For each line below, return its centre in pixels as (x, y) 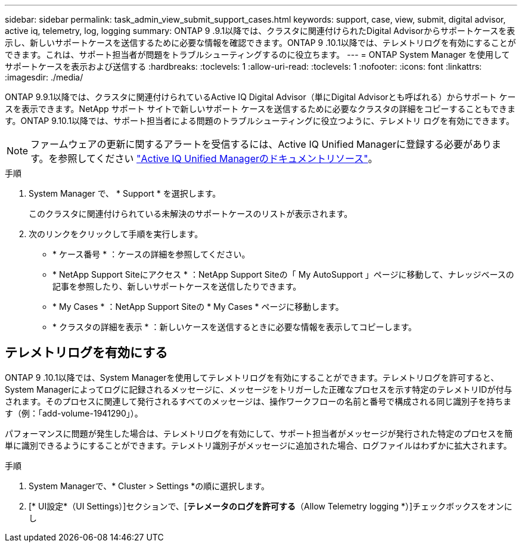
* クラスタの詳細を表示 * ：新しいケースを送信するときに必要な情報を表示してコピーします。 (235, 327)
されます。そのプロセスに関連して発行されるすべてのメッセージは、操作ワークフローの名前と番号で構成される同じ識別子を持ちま (258, 401)
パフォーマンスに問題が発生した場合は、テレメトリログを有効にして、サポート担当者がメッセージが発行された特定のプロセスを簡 (259, 433)
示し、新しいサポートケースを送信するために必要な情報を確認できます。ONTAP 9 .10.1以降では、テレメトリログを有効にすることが (260, 43)
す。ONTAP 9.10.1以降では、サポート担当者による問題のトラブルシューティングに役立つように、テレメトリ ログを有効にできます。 (260, 121)
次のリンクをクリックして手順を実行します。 (116, 234)
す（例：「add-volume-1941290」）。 (74, 413)
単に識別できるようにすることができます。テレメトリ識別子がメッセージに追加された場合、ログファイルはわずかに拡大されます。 (258, 445)
